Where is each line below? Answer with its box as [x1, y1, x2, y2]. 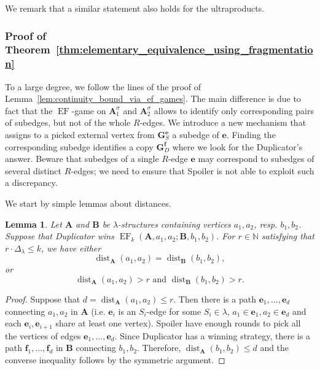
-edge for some [146, 304, 201, 317]
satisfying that [262, 229, 314, 242]
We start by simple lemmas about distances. [5, 197, 171, 209]
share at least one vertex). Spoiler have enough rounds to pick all [55, 317, 301, 330]
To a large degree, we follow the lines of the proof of [5, 80, 201, 93]
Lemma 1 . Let [5, 217, 62, 230]
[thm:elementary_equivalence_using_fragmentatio [56, 42, 313, 57]
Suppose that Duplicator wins [5, 229, 114, 242]
